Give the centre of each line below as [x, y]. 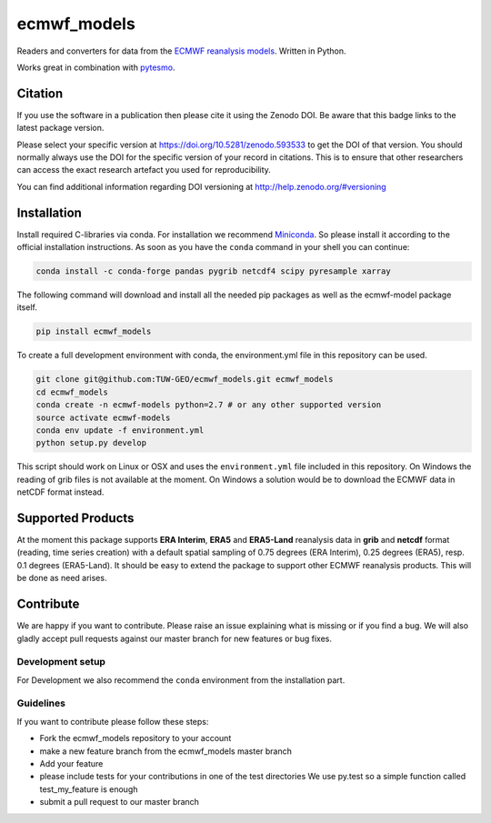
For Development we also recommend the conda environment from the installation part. [181, 680]
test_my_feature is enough [89, 789]
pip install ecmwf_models [94, 331]
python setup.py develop [91, 443]
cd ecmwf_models [72, 392]
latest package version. [60, 128]
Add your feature [71, 763]
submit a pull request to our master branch [120, 802]
